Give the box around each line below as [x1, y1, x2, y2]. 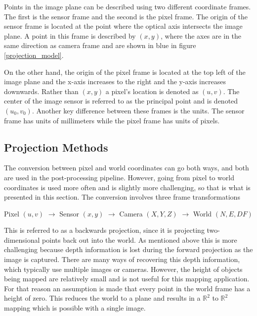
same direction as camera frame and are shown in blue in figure [4, 40, 196, 51]
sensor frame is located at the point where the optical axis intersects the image [4, 21, 243, 31]
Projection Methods [4, 139, 108, 155]
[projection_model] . [4, 50, 64, 60]
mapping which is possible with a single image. [4, 303, 146, 313]
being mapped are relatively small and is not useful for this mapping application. [4, 273, 250, 284]
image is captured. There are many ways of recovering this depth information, [4, 254, 240, 264]
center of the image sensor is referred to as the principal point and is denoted [4, 96, 238, 106]
